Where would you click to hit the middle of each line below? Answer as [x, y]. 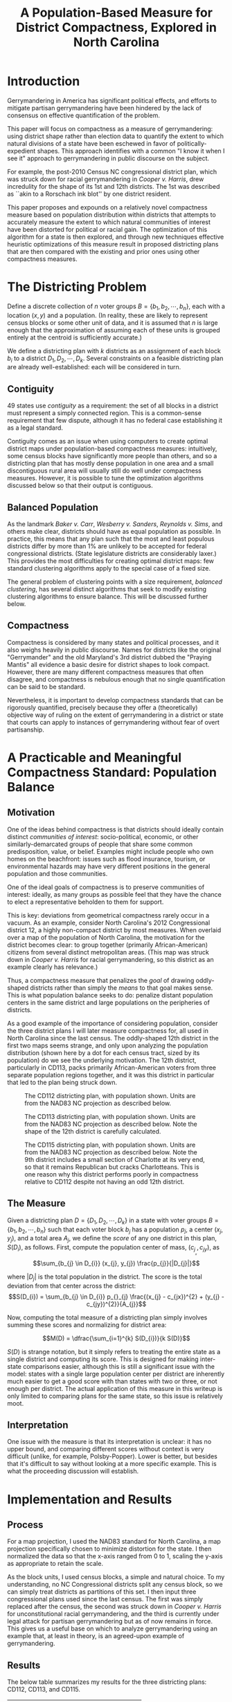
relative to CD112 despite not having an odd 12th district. [105, 1181]
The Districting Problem [77, 287]
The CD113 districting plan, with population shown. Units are [110, 1116]
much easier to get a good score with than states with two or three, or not [112, 1381]
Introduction [44, 82]
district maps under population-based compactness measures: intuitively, [112, 448]
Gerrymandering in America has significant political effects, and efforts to [112, 100]
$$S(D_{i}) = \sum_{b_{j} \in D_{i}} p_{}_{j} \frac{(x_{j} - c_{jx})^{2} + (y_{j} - [116, 1297]
